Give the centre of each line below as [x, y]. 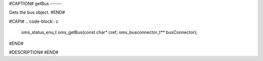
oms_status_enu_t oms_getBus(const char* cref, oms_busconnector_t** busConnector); [109, 32]
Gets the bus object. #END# [37, 13]
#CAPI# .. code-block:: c [34, 21]
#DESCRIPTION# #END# [34, 52]
